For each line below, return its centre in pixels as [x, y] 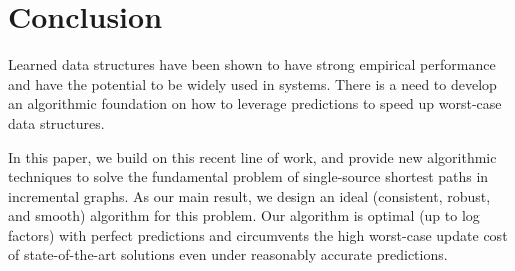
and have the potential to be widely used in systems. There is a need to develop [252, 83]
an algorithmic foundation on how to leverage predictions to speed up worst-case [255, 103]
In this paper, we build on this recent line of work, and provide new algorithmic [252, 156]
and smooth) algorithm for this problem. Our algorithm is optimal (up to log [244, 215]
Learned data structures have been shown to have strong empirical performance [252, 64]
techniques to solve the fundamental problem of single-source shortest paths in [248, 176]
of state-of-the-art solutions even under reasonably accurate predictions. [228, 254]
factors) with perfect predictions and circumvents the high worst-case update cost [258, 234]
